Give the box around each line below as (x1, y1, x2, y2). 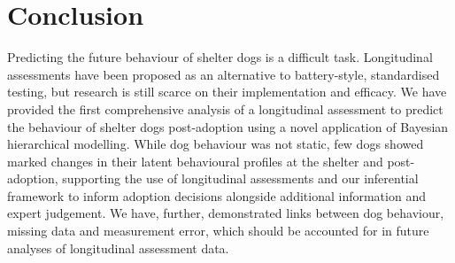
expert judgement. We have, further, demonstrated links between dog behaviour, (7, 204, 444, 222)
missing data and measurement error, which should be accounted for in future (7, 221, 429, 240)
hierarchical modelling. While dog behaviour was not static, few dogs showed (7, 135, 424, 153)
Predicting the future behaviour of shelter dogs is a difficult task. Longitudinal (7, 48, 433, 66)
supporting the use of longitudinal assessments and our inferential (62, 169, 419, 188)
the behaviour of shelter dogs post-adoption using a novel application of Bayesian (7, 117, 449, 135)
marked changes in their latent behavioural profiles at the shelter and (7, 151, 383, 170)
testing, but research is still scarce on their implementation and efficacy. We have (7, 82, 447, 101)
